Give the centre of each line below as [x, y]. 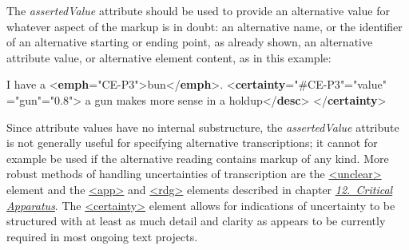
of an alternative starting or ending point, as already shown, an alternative [190, 42]
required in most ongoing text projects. [102, 236]
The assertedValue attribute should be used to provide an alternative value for [198, 10]
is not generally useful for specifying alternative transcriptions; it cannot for [192, 143]
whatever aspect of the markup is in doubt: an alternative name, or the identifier [204, 26]
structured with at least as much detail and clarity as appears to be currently [196, 221]
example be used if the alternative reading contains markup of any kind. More [198, 158]
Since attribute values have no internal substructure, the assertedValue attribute [203, 127]
